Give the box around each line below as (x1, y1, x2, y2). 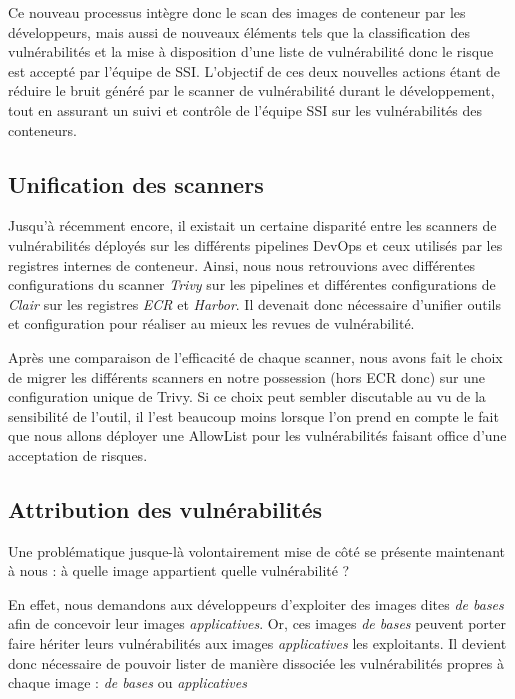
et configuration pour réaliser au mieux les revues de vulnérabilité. (8, 313, 415, 334)
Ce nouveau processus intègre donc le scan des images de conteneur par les (8, 2, 466, 22)
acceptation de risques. (8, 444, 148, 465)
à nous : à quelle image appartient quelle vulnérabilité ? (8, 560, 350, 581)
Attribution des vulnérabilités (8, 493, 323, 524)
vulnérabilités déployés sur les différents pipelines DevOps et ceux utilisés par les (8, 234, 503, 255)
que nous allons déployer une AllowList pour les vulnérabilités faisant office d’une (8, 425, 507, 446)
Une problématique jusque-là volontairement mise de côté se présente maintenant (8, 540, 505, 561)
